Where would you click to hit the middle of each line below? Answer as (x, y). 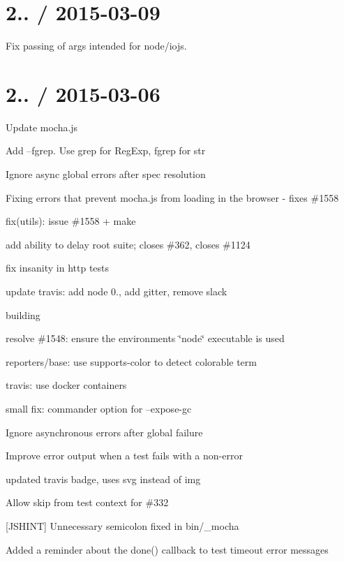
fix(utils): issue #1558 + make (71, 221)
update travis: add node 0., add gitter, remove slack (117, 291)
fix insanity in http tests (58, 268)
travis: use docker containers (66, 385)
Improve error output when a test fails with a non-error (124, 456)
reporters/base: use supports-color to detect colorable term (131, 361)
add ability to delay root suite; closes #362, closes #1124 (128, 244)
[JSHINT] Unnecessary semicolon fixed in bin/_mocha (122, 525)
